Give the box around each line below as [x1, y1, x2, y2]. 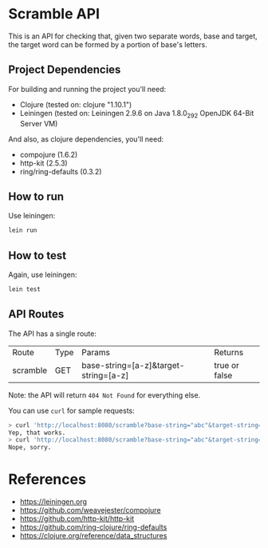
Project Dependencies [8, 63, 121, 77]
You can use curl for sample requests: [8, 406, 136, 415]
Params [81, 346, 110, 358]
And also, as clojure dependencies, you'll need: [8, 134, 164, 144]
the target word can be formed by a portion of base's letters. [8, 39, 207, 49]
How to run [8, 190, 65, 203]
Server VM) [19, 118, 58, 128]
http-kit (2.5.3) [19, 158, 68, 168]
